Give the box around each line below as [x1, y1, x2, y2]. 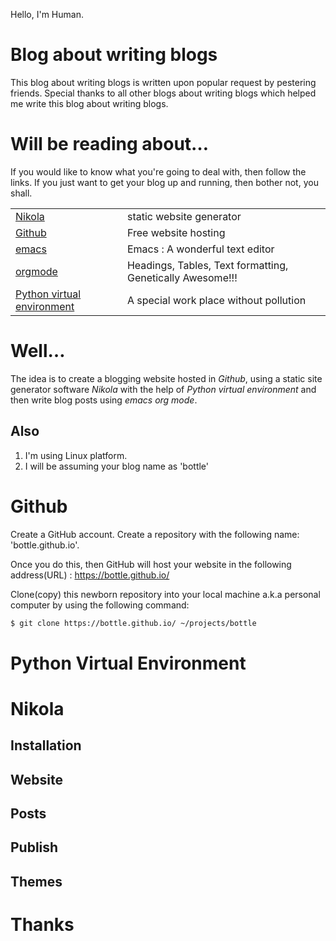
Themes [10, 873, 63, 890]
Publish [10, 839, 59, 856]
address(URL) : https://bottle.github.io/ [10, 569, 170, 581]
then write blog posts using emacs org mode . [10, 394, 198, 406]
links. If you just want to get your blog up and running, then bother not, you [10, 176, 319, 188]
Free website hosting [126, 225, 226, 239]
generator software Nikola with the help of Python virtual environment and [10, 383, 317, 395]
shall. [10, 187, 33, 199]
